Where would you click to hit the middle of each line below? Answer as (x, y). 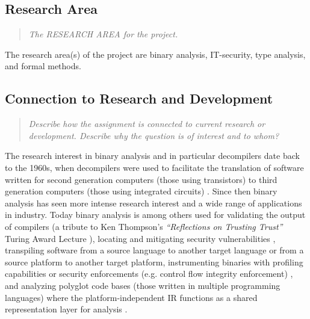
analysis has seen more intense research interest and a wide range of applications (153, 203)
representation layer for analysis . (66, 309)
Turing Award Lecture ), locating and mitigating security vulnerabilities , (140, 238)
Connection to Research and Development (139, 98)
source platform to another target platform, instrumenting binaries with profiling (154, 262)
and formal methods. (43, 66)
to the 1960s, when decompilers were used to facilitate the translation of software (154, 167)
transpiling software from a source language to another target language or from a (154, 250)
